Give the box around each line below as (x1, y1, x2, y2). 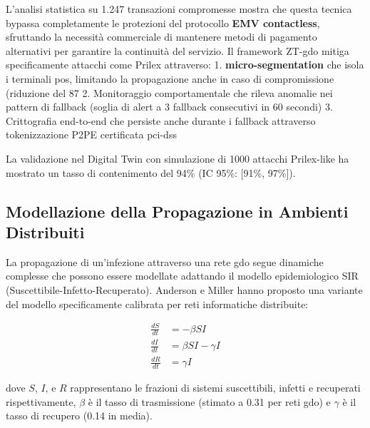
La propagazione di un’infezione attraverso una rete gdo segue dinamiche (6, 254, 324, 269)
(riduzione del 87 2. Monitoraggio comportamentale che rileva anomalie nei (6, 85, 333, 100)
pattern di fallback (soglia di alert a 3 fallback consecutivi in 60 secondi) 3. (6, 99, 333, 114)
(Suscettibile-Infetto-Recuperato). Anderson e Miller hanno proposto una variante (6, 282, 363, 297)
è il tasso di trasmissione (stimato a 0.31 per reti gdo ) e (88, 394, 331, 409)
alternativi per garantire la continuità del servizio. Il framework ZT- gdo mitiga (6, 43, 349, 58)
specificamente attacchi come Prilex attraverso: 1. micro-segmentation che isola (6, 57, 364, 72)
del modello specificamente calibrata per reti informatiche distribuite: (6, 296, 309, 311)
